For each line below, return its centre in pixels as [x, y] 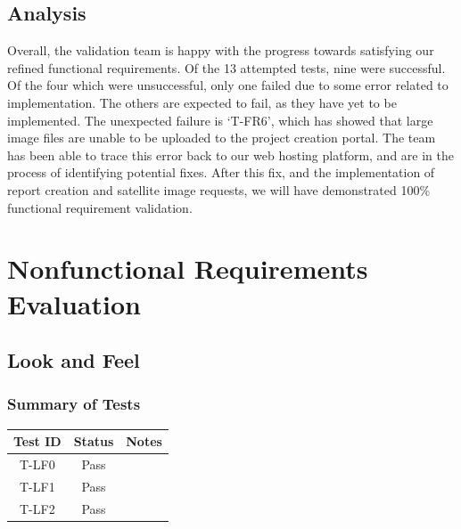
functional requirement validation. [100, 207]
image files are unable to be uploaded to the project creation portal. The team [222, 138]
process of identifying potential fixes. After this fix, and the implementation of [221, 172]
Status [94, 441]
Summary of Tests [74, 404]
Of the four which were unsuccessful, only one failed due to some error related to [228, 85]
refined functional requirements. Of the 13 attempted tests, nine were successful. [226, 67]
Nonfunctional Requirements [188, 269]
